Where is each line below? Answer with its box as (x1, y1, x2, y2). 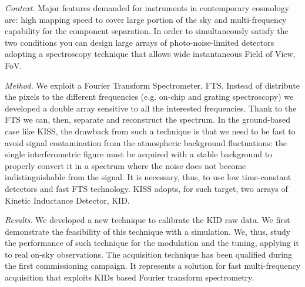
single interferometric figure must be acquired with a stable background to (5, 148, 273, 160)
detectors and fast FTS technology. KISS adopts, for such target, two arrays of (5, 182, 288, 194)
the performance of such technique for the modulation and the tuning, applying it (5, 237, 299, 249)
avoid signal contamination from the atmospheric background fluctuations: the (5, 136, 287, 148)
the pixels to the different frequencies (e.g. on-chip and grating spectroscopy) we (5, 90, 294, 103)
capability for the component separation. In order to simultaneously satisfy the (5, 25, 289, 37)
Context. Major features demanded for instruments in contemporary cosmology (5, 2, 289, 13)
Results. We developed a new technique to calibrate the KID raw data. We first (5, 214, 290, 226)
